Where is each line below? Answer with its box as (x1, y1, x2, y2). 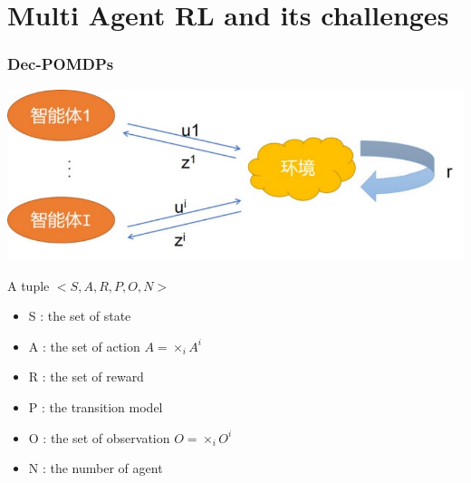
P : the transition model (28, 397, 163, 416)
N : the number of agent (28, 459, 163, 478)
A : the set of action (28, 336, 140, 355)
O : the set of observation (28, 428, 170, 447)
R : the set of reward (28, 367, 144, 386)
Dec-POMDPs (7, 53, 114, 75)
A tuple (7, 275, 50, 295)
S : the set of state (28, 306, 131, 325)
